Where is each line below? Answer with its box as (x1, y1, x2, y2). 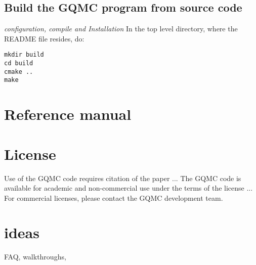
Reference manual (4, 104, 132, 124)
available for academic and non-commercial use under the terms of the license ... (4, 183, 253, 193)
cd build (4, 60, 33, 67)
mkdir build (4, 51, 44, 59)
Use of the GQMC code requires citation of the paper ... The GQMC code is (4, 172, 241, 183)
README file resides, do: (4, 33, 84, 43)
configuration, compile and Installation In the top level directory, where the (4, 23, 238, 34)
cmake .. (4, 68, 33, 75)
